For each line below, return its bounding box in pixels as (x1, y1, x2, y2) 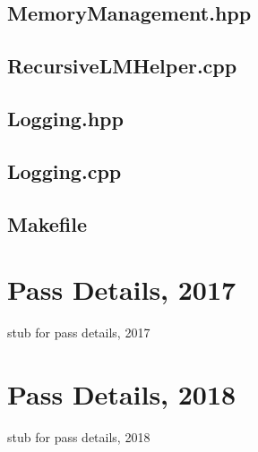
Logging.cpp (7, 157, 122, 184)
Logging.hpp (7, 104, 124, 132)
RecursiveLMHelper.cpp (7, 52, 237, 80)
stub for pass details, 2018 (7, 427, 150, 446)
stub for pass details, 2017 (7, 323, 150, 342)
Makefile (7, 209, 87, 237)
